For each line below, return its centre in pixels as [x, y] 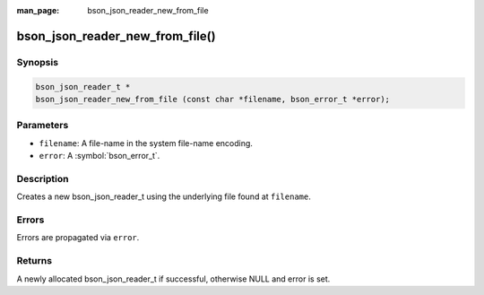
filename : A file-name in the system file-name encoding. [146, 143]
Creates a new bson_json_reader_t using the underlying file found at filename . [164, 196]
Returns [35, 261]
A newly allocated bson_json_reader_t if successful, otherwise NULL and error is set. [173, 279]
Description [43, 178]
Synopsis [37, 62]
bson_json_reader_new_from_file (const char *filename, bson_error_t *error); [212, 99]
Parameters [43, 126]
